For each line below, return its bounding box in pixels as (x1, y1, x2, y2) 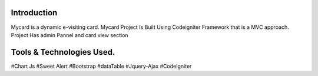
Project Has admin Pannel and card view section (11, 31, 129, 38)
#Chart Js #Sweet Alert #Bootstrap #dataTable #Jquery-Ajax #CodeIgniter (11, 62, 192, 70)
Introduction (11, 8, 58, 18)
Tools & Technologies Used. (11, 47, 115, 57)
